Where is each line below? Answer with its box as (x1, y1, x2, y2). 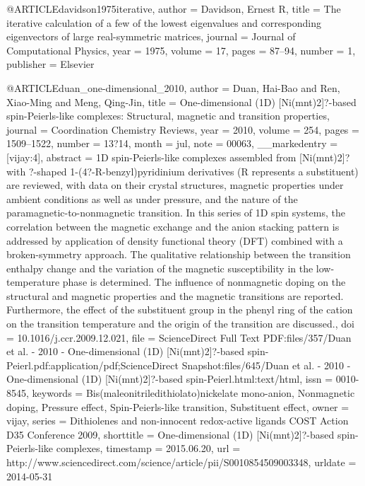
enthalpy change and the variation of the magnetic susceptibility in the (6, 260, 313, 275)
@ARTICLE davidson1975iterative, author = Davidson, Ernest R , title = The (6, 1, 341, 16)
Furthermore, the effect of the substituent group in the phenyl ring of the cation (6, 302, 353, 317)
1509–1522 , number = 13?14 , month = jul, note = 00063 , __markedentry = (6, 136, 338, 151)
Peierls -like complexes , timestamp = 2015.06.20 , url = (6, 441, 241, 456)
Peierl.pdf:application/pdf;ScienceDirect (6, 357, 179, 372)
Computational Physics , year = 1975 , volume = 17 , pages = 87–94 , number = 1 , (6, 42, 356, 57)
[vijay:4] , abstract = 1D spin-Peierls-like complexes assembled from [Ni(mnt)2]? (6, 149, 350, 164)
